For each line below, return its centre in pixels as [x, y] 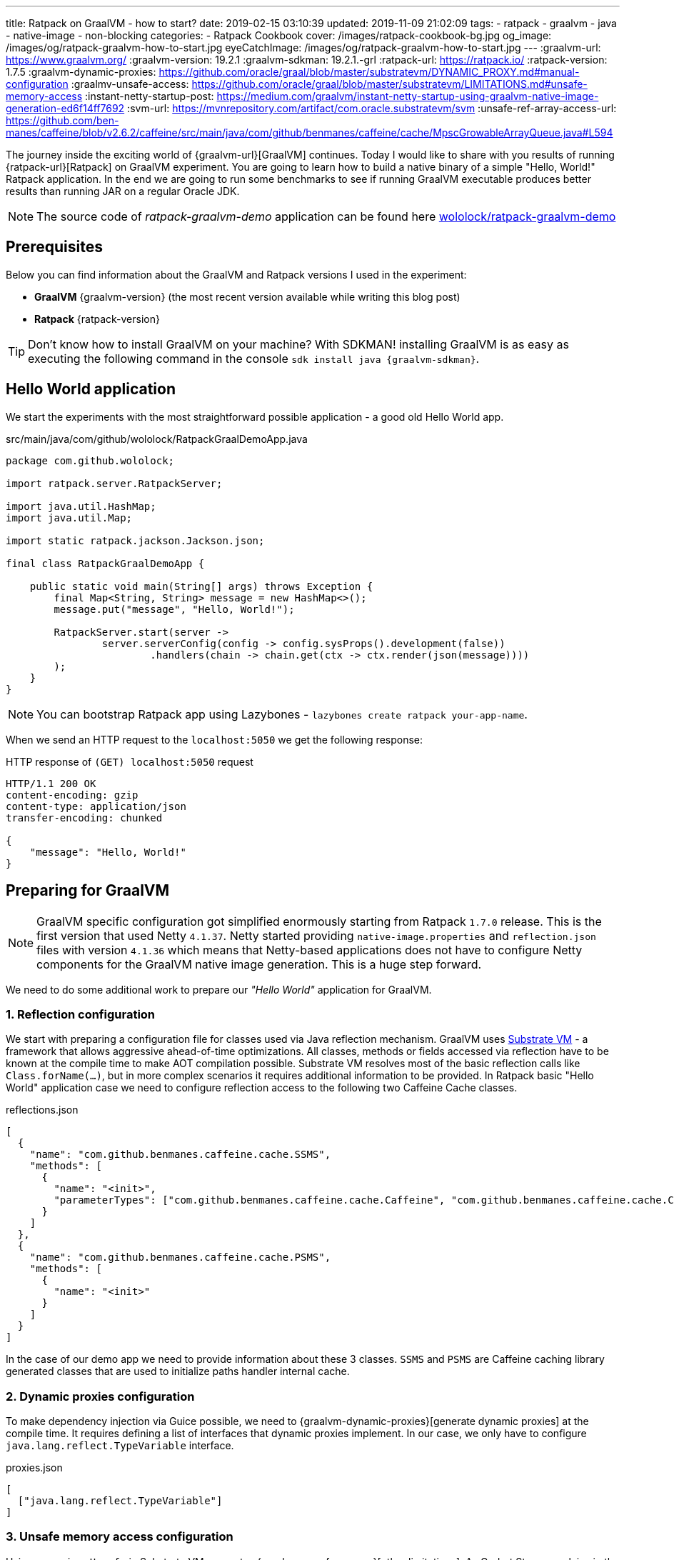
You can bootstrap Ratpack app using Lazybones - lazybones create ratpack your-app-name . [282, 714]
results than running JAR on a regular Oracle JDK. [123, 191]
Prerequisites [54, 247]
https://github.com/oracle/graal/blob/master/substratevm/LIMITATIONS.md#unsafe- [389, 84]
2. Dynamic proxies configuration [100, 1396]
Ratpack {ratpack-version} [97, 319]
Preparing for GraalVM [88, 891]
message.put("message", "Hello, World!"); [174, 609]
